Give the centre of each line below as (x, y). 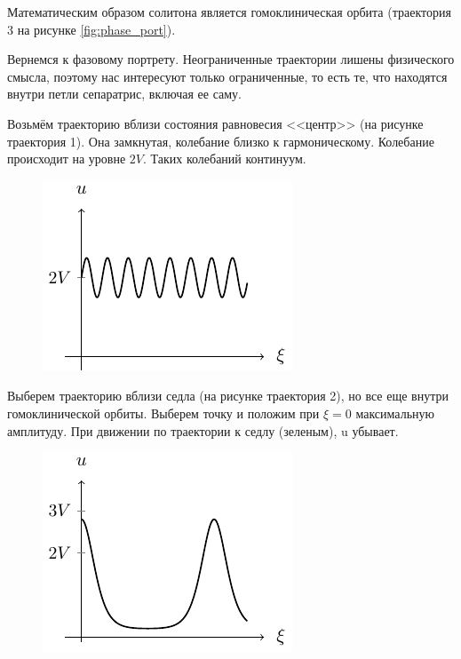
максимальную (395, 413)
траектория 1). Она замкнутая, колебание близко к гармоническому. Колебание (221, 141)
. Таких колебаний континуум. (225, 159)
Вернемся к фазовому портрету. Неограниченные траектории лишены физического (231, 59)
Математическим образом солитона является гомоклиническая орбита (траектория (229, 12)
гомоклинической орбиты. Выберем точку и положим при (163, 413)
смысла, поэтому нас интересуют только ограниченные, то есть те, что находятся (227, 76)
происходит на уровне (67, 159)
